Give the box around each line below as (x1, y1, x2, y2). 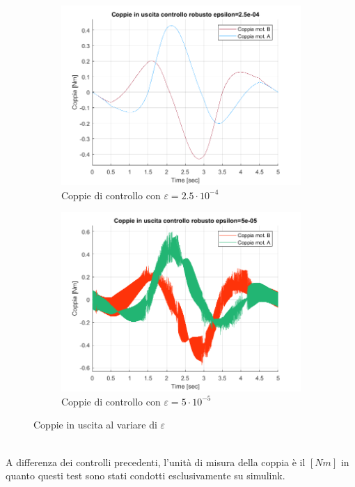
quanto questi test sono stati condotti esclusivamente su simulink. (6, 468, 285, 483)
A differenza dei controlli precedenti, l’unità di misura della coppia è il (6, 454, 306, 469)
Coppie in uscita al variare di (33, 417, 157, 432)
